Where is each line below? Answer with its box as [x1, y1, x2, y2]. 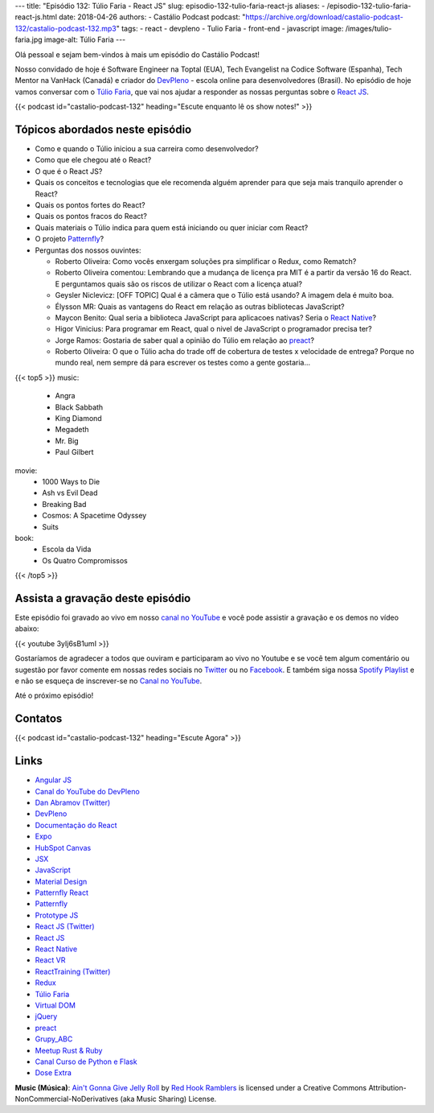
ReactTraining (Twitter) [35, 967, 111, 976]
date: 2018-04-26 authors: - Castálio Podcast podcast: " [59, 12, 246, 22]
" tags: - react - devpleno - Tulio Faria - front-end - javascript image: [116, 23, 344, 33]
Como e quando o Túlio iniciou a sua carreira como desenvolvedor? [35, 144, 259, 154]
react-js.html [14, 12, 58, 22]
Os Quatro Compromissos [42, 555, 128, 565]
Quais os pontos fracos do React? [35, 212, 148, 221]
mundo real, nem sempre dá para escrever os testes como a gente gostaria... [55, 358, 311, 368]
